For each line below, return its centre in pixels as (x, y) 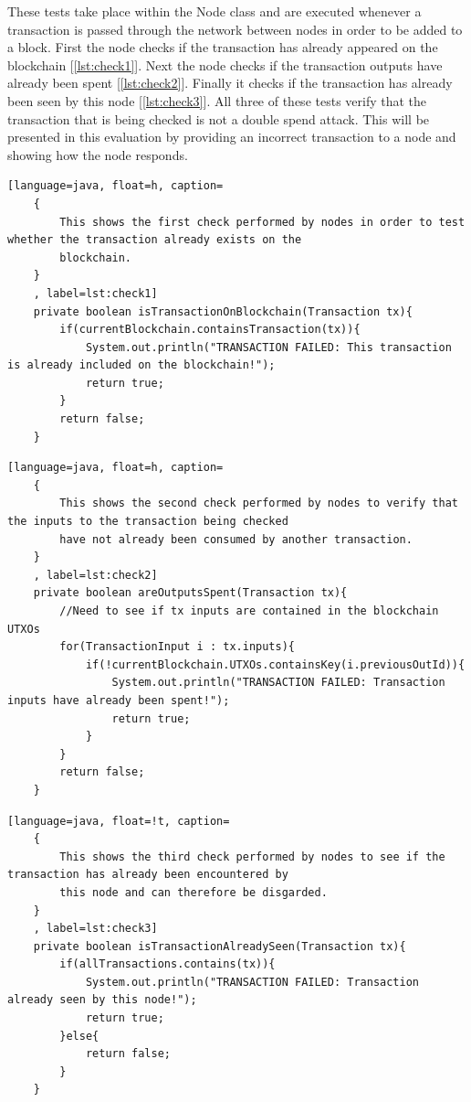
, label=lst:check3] (95, 929)
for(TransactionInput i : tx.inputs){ (177, 647)
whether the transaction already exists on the (155, 240)
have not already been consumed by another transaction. (236, 539)
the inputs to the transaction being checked (148, 522)
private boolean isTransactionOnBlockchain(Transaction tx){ (223, 311)
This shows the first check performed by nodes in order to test (262, 222)
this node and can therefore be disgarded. (194, 892)
